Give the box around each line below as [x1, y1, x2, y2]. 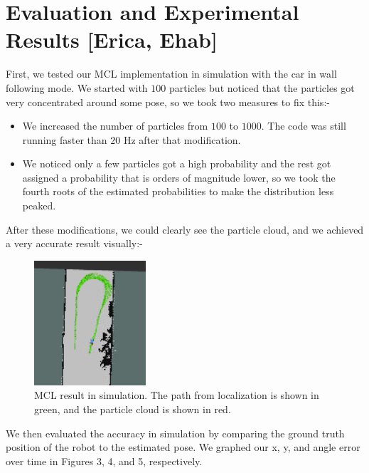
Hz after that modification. [123, 132, 241, 147]
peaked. [22, 198, 56, 213]
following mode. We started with [6, 80, 148, 95]
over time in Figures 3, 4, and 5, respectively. [6, 453, 203, 468]
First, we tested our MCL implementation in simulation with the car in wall [6, 66, 337, 81]
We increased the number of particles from [22, 118, 208, 133]
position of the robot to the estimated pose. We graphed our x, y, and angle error [6, 440, 360, 454]
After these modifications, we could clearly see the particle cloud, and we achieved [6, 222, 364, 236]
